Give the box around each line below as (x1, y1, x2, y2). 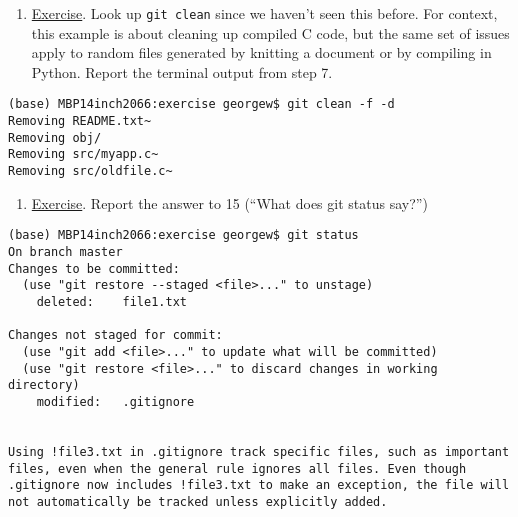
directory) (8, 378, 80, 393)
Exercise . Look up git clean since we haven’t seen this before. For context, (31, 3, 498, 23)
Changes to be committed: (8, 261, 180, 276)
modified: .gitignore (36, 394, 195, 409)
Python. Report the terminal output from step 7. (31, 61, 333, 82)
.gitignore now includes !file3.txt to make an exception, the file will (8, 478, 510, 493)
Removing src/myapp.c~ (8, 147, 159, 162)
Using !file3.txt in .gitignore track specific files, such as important (8, 444, 510, 459)
